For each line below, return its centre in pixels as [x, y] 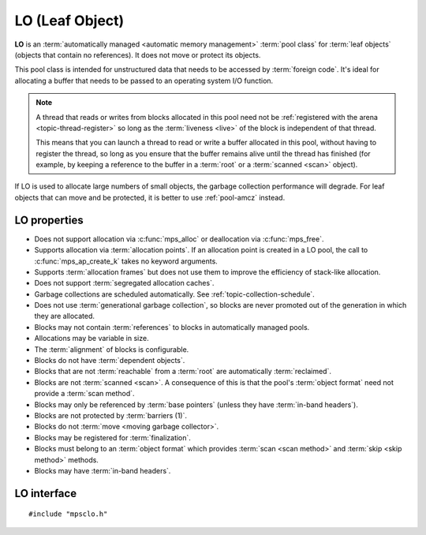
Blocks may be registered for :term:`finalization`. [112, 437]
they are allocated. [64, 316]
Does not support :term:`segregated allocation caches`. [124, 283]
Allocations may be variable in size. [92, 339]
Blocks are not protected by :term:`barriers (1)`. [110, 415]
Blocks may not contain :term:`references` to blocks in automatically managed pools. [172, 327]
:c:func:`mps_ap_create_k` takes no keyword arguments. [126, 261]
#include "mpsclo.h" [68, 514]
